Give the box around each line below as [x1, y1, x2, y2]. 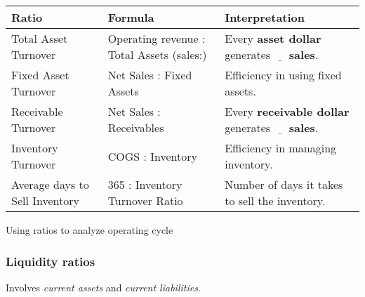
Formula [107, 9, 154, 25]
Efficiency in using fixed [225, 67, 342, 83]
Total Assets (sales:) [107, 46, 207, 62]
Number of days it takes [225, 176, 343, 192]
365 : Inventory [107, 176, 182, 192]
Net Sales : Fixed [107, 67, 192, 83]
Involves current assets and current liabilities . [6, 279, 201, 294]
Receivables [107, 119, 164, 136]
